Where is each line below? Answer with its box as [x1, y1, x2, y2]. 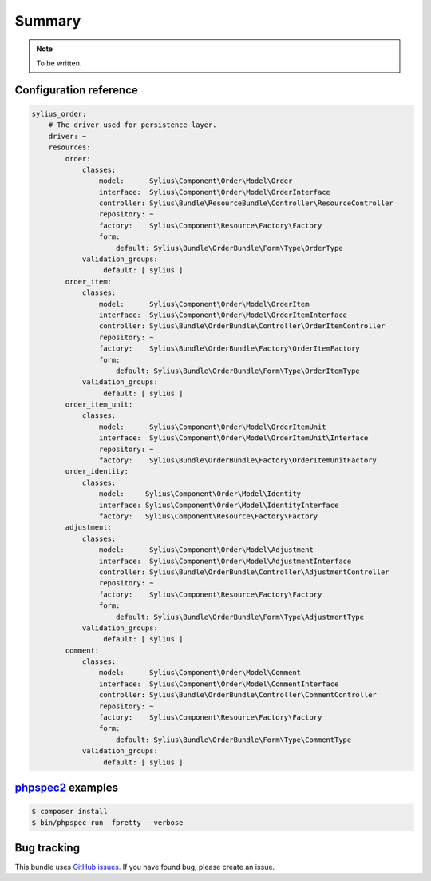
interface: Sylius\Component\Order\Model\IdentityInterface [98, 500, 339, 510]
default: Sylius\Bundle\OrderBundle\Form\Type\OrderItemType [116, 366, 361, 375]
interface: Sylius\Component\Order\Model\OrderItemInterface [98, 310, 347, 319]
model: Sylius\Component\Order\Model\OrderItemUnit [98, 422, 326, 431]
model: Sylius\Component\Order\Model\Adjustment [98, 546, 314, 554]
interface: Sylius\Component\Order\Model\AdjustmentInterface [98, 556, 352, 566]
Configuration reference [14, 83, 139, 97]
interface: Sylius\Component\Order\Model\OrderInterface [98, 188, 331, 196]
